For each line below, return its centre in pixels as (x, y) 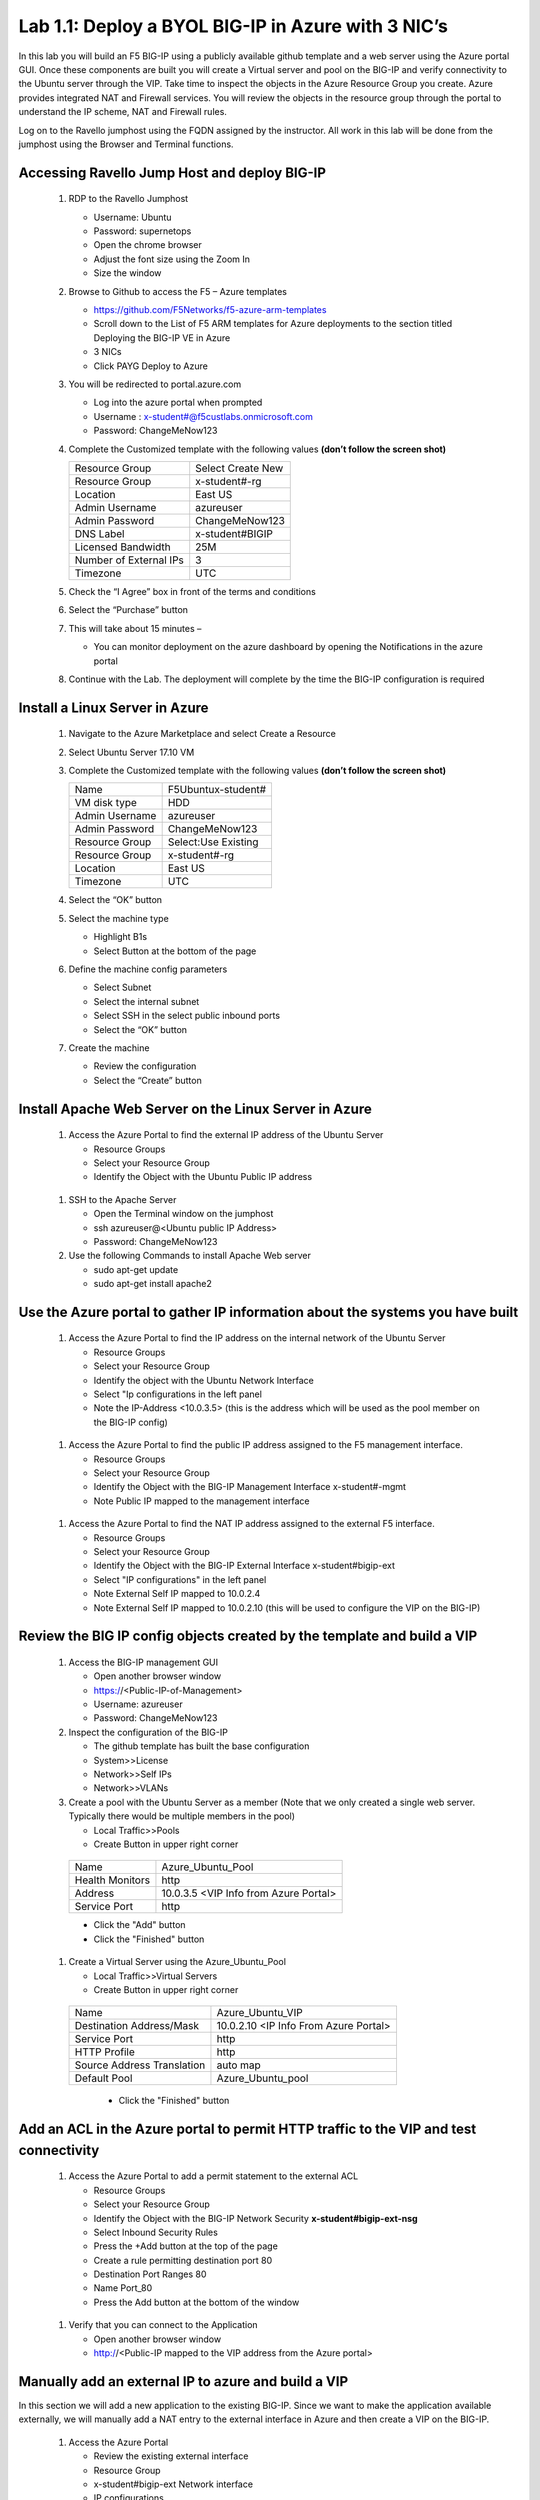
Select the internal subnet (146, 1001)
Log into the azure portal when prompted (178, 402)
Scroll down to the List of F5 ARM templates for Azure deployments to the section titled (273, 324)
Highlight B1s (120, 937)
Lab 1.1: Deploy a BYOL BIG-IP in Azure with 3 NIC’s (233, 26)
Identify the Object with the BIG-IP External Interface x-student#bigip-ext (244, 1566)
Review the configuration (145, 1066)
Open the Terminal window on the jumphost (183, 1214)
